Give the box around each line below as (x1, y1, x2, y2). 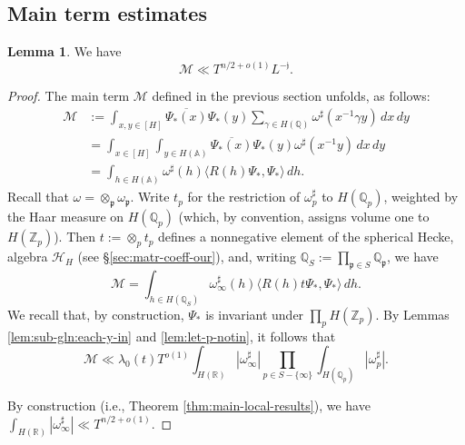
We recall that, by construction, (7, 304, 184, 323)
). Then (54, 227, 96, 246)
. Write (130, 187, 170, 206)
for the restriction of (187, 187, 301, 206)
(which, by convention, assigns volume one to (178, 207, 430, 226)
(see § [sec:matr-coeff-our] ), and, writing (77, 247, 296, 266)
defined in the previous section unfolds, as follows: (152, 86, 430, 105)
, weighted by (383, 187, 459, 206)
